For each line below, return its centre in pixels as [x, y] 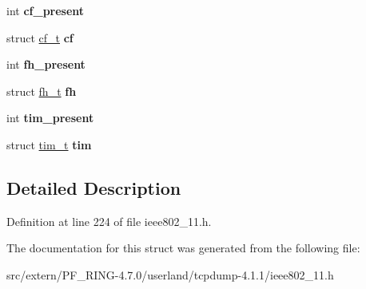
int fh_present [46, 64]
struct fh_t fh [42, 91]
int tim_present [50, 118]
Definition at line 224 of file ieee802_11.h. [109, 221]
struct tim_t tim [49, 144]
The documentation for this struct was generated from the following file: [183, 248]
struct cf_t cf [40, 37]
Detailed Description [94, 187]
